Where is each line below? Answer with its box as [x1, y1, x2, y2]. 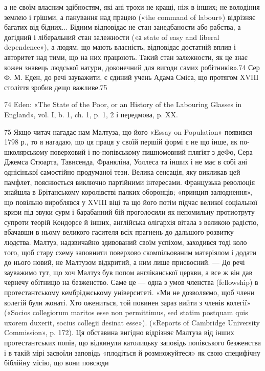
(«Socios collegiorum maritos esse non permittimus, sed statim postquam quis [4, 307, 248, 318]
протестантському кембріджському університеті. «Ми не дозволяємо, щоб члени [4, 287, 255, 298]
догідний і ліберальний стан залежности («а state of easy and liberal [4, 31, 219, 42]
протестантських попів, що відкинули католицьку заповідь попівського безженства [4, 337, 261, 347]
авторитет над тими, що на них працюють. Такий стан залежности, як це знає [4, 51, 248, 62]
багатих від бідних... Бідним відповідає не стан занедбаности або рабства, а [4, 22, 241, 32]
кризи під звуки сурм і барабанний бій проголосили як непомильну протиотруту [4, 207, 255, 217]
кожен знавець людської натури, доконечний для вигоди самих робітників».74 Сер [4, 61, 260, 72]
